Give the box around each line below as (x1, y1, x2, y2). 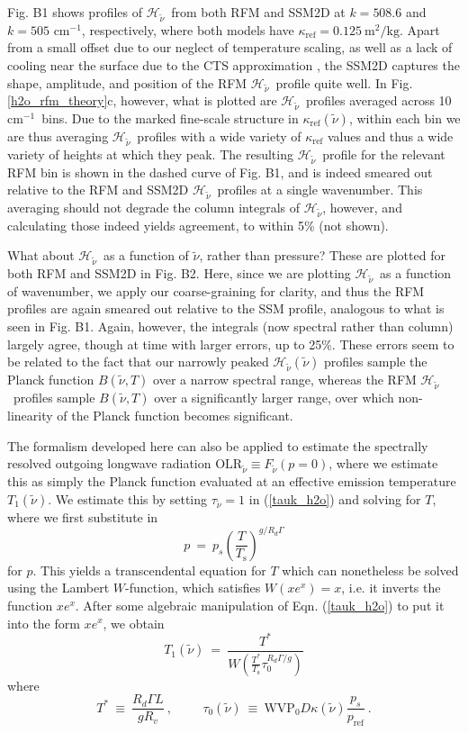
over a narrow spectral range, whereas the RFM (153, 370, 417, 389)
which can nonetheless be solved (282, 560, 459, 579)
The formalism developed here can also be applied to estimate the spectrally (7, 436, 428, 455)
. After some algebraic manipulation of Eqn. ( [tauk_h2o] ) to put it (75, 595, 445, 614)
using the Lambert (7, 578, 110, 597)
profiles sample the (323, 352, 427, 371)
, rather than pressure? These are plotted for (199, 246, 445, 265)
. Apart (399, 20, 440, 39)
